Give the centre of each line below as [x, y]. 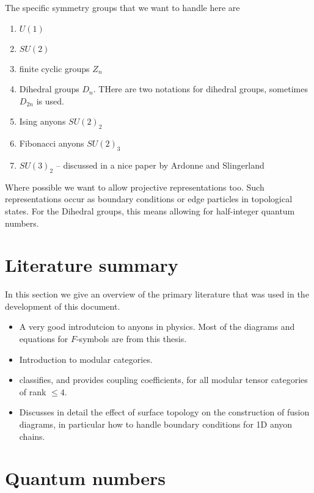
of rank [33, 391]
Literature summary [92, 265]
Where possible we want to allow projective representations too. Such [135, 187]
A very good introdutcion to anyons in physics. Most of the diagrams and [157, 327]
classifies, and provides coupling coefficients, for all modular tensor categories [163, 380]
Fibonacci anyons [52, 143]
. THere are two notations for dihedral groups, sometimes [200, 89]
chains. [32, 436]
